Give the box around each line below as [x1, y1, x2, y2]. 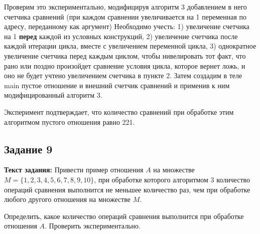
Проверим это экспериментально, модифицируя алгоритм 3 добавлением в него [4, 2, 247, 12]
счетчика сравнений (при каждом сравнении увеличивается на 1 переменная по [4, 11, 247, 22]
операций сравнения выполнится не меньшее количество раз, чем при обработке [4, 184, 250, 194]
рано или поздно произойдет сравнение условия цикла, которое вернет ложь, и [4, 60, 245, 71]
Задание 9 [4, 141, 53, 156]
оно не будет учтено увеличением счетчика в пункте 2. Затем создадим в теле [4, 70, 242, 81]
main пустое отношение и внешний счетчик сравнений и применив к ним [4, 80, 230, 90]
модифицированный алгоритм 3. [4, 90, 102, 100]
